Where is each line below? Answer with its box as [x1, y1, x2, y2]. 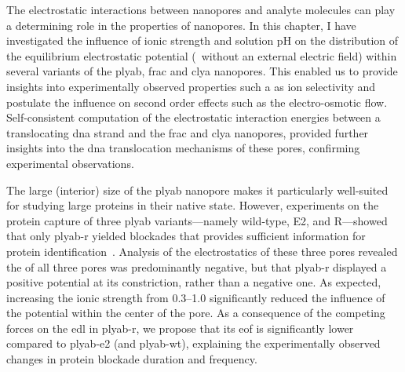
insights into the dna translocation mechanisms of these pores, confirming [6, 140, 360, 156]
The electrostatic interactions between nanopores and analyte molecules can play [6, 2, 396, 17]
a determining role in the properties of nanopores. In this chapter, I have [6, 16, 356, 33]
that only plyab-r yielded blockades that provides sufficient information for [6, 228, 366, 244]
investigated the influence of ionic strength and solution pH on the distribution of [6, 32, 398, 49]
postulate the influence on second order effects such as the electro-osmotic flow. [6, 93, 388, 110]
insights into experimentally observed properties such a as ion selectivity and [6, 78, 376, 94]
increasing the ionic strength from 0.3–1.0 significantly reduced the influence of [6, 289, 385, 305]
